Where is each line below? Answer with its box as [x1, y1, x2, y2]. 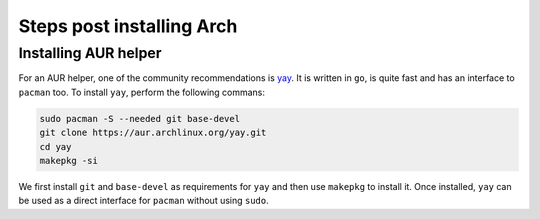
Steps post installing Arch [18, 15, 238, 37]
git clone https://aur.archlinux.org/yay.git [39, 127, 267, 139]
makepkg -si [39, 155, 99, 166]
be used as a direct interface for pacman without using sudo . [18, 195, 269, 207]
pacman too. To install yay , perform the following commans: [18, 86, 265, 98]
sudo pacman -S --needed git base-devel [39, 113, 240, 124]
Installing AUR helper [18, 44, 162, 62]
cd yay [39, 141, 72, 152]
